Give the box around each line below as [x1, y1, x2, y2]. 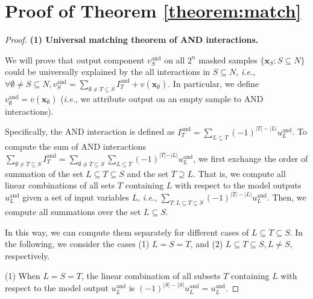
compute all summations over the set [5, 205, 141, 217]
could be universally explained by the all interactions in [5, 65, 210, 78]
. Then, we [267, 191, 306, 204]
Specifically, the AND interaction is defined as [5, 125, 175, 138]
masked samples [198, 53, 258, 66]
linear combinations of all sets [5, 179, 115, 191]
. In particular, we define [168, 77, 259, 89]
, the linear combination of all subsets [81, 269, 221, 282]
